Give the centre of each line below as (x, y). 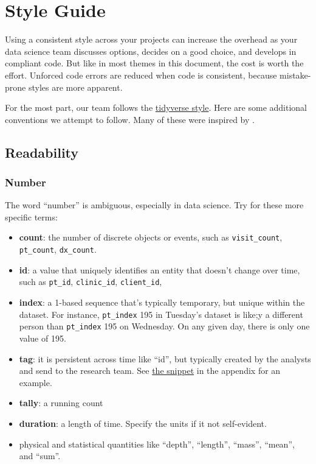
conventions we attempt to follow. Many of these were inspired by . (130, 119)
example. (36, 382)
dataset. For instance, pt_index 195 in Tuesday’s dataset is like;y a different (161, 314)
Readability (42, 152)
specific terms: (31, 216)
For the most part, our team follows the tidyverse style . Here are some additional (156, 107)
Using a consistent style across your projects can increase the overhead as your (151, 39)
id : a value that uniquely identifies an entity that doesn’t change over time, (160, 269)
